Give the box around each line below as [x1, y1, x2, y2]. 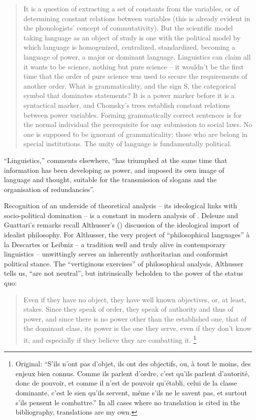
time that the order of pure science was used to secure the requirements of [23, 71, 248, 81]
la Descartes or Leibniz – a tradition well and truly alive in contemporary [4, 239, 226, 249]
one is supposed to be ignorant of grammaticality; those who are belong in [23, 129, 248, 139]
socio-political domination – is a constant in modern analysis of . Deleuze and [4, 210, 238, 220]
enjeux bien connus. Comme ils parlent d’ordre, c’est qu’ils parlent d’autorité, [15, 368, 250, 378]
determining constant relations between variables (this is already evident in [23, 13, 251, 23]
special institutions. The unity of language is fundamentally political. [23, 138, 232, 149]
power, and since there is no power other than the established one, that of [23, 313, 247, 323]
